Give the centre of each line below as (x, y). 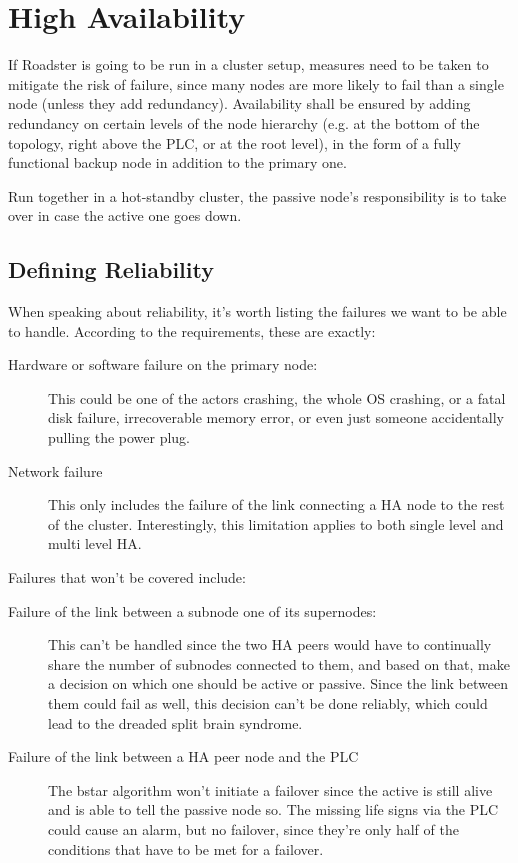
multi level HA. (95, 543)
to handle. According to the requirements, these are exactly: (192, 330)
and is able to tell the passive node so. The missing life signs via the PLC (273, 809)
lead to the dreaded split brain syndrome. (175, 722)
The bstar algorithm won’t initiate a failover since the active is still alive (270, 789)
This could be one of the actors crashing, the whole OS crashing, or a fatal (277, 397)
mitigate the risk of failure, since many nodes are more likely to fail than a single (256, 83)
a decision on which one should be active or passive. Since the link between (278, 683)
